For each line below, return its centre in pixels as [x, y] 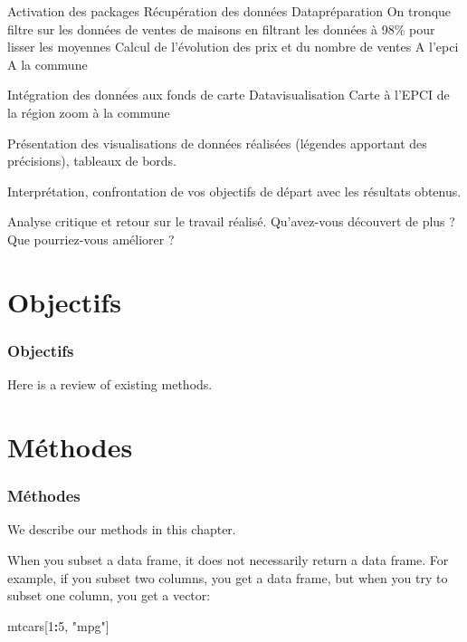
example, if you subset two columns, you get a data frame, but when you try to [228, 577]
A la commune [48, 64]
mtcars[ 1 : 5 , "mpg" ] [58, 625]
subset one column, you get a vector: [109, 595]
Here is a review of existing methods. [110, 384]
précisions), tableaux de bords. [92, 161]
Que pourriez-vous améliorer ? [91, 239]
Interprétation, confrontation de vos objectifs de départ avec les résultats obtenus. [234, 191]
